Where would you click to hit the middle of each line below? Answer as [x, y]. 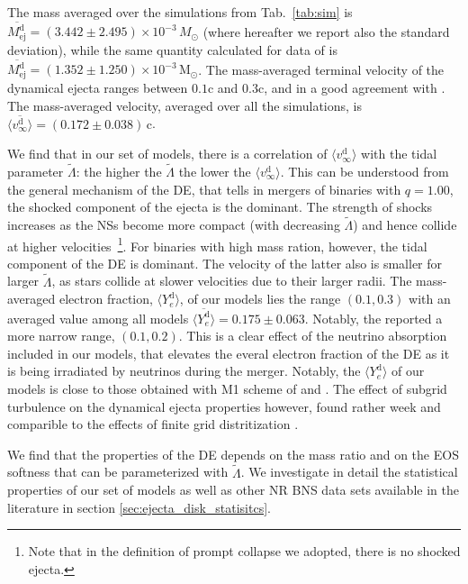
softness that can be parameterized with [118, 472]
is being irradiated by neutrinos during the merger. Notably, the [184, 371]
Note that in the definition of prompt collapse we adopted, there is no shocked [244, 551]
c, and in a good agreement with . [351, 88]
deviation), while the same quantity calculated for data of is [172, 50]
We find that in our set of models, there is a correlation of [167, 154]
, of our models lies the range [260, 299]
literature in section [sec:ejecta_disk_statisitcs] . [139, 507]
